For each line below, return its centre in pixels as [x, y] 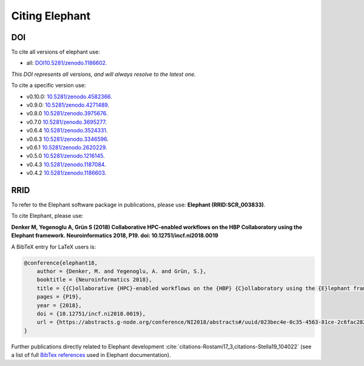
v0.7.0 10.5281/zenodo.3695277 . [67, 122]
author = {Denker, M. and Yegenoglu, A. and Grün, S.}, [122, 271]
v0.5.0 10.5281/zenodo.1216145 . [66, 156]
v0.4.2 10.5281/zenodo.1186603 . [66, 173]
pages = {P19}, [59, 297]
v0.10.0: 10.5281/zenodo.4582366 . [69, 97]
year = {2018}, [59, 305]
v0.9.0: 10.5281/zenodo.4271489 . [68, 105]
